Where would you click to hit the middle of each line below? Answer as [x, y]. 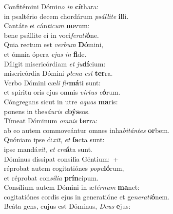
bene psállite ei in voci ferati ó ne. [51, 35]
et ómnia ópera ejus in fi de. [45, 54]
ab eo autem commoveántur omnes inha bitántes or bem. [87, 130]
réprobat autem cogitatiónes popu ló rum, [64, 168]
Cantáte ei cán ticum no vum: [47, 25]
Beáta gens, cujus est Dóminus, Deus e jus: [67, 206]
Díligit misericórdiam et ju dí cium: [55, 63]
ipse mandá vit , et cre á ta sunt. [48, 149]
